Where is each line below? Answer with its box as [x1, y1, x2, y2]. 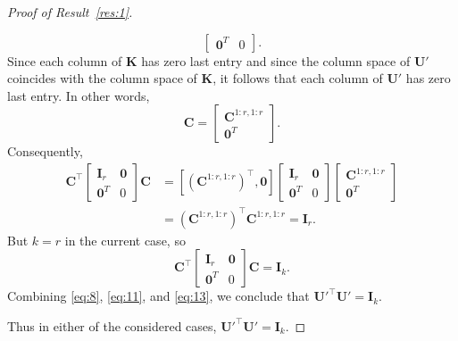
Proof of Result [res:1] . [7, 3, 133, 21]
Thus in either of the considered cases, [7, 316, 217, 335]
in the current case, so [64, 230, 186, 249]
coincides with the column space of [7, 69, 197, 87]
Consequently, [7, 142, 83, 161]
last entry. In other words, [7, 86, 150, 104]
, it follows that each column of [212, 69, 383, 87]
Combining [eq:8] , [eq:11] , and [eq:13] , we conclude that [7, 287, 310, 305]
